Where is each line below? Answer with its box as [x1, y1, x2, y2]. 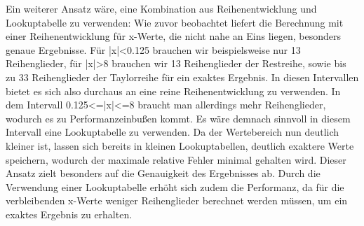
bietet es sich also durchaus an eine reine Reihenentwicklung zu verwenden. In [6, 83, 341, 98]
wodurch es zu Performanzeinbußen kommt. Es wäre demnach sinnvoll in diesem [6, 111, 351, 125]
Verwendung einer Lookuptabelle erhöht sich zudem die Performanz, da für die [6, 179, 344, 194]
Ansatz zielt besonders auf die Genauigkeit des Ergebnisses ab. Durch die [6, 166, 321, 181]
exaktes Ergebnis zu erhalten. [6, 206, 133, 221]
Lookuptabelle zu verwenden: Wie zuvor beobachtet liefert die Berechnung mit [6, 15, 344, 29]
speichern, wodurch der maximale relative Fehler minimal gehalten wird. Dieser [6, 152, 346, 167]
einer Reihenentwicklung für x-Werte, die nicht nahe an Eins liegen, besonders [6, 29, 341, 43]
